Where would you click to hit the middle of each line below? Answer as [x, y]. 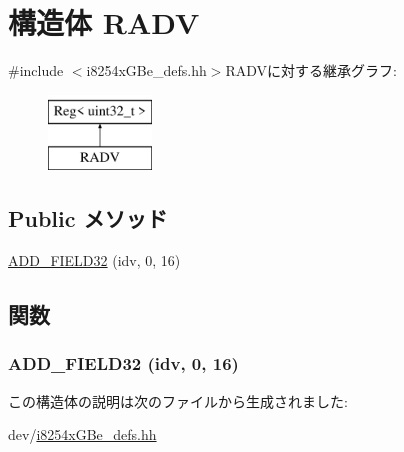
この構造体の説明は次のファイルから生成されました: [178, 400]
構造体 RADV [104, 22]
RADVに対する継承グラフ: [311, 70]
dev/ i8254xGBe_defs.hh [82, 434]
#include [36, 70]
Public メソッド [88, 218]
